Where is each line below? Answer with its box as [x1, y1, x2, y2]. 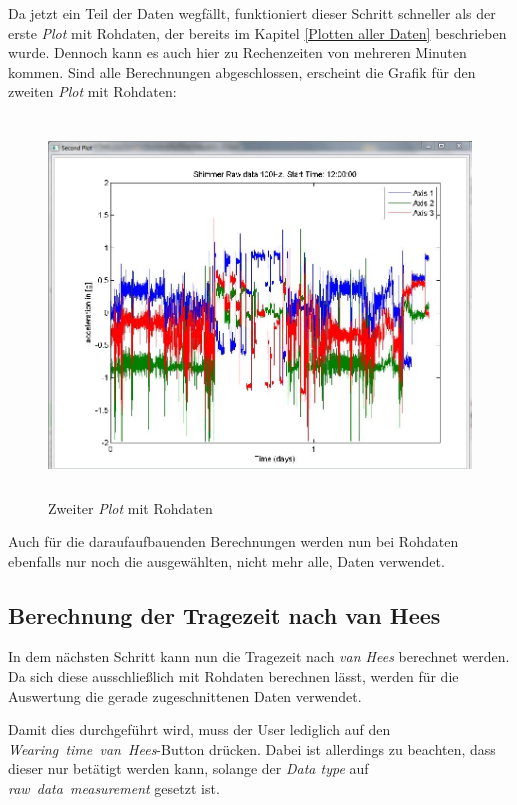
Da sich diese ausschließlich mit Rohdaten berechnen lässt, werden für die [8, 666, 459, 687]
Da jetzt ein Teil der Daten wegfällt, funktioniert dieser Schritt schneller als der [8, 3, 496, 23]
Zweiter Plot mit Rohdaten [48, 497, 213, 518]
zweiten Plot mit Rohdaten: [8, 81, 177, 102]
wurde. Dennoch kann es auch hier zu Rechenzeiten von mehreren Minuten [8, 42, 467, 63]
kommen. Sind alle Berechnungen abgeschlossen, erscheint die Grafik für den [8, 61, 476, 82]
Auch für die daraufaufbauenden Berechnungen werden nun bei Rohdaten [8, 531, 459, 552]
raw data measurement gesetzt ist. [8, 778, 220, 799]
